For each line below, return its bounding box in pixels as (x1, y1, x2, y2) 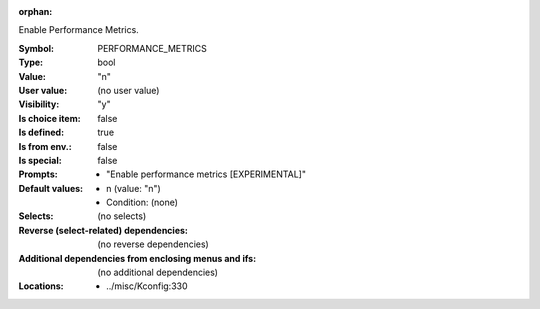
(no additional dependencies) (97, 266, 219, 279)
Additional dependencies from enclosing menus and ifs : (18, 252, 257, 264)
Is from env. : (18, 140, 72, 152)
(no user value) (97, 84, 160, 96)
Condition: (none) (106, 196, 179, 209)
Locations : (18, 280, 64, 292)
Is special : (18, 154, 62, 166)
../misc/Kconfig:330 (106, 280, 189, 292)
